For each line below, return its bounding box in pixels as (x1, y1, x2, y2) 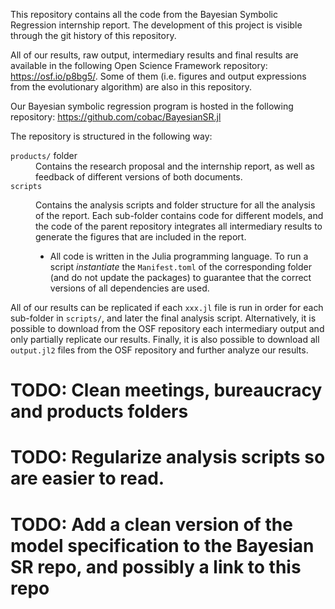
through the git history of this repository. (10, 30, 177, 41)
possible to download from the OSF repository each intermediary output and (10, 323, 325, 334)
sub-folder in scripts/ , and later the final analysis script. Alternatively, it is (10, 312, 317, 324)
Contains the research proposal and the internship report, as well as (35, 160, 315, 172)
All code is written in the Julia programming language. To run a (49, 250, 309, 262)
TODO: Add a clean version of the (10, 513, 293, 536)
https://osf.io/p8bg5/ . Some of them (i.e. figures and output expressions (10, 70, 307, 82)
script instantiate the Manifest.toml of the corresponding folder (49, 261, 313, 273)
